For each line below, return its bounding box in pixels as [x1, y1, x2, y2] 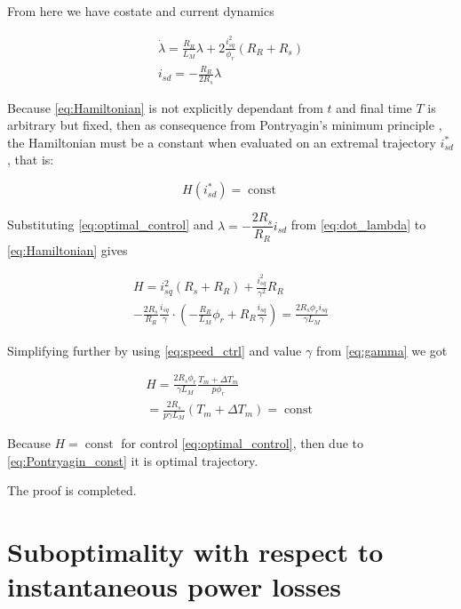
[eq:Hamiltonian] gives [7, 240, 128, 259]
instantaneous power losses [7, 568, 341, 605]
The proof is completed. [7, 481, 137, 500]
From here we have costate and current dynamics [7, 2, 274, 20]
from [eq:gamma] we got [315, 341, 448, 359]
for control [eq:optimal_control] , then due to [121, 434, 363, 453]
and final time [336, 98, 412, 116]
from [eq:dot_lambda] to [290, 215, 426, 234]
